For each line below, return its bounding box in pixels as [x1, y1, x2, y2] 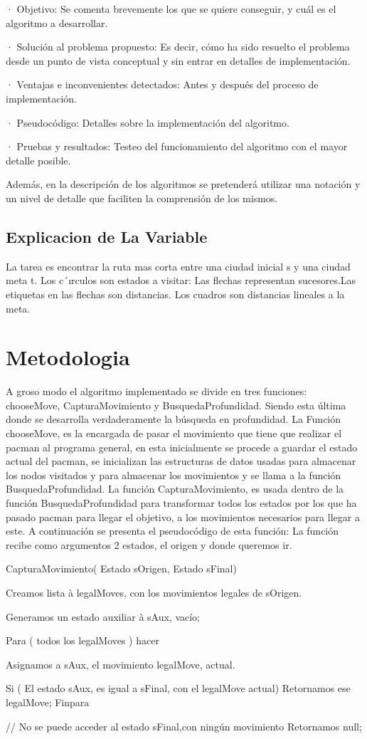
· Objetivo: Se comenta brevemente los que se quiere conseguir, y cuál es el [6, 1, 336, 16]
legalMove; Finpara [6, 694, 90, 709]
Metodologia [6, 342, 130, 372]
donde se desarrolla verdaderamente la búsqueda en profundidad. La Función [6, 412, 341, 426]
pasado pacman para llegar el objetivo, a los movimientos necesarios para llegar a [6, 509, 360, 524]
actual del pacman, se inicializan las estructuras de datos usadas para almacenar [6, 454, 356, 468]
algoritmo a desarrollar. [6, 15, 108, 30]
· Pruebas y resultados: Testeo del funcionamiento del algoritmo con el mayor [6, 139, 348, 154]
